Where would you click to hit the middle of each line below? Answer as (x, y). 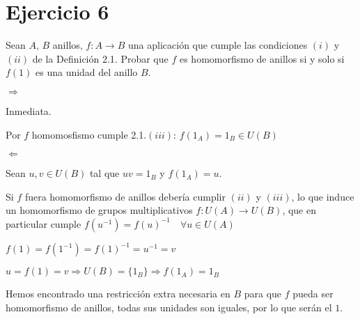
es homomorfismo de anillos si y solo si (262, 58)
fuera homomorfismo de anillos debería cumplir (125, 196)
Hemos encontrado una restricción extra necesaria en (118, 294)
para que (263, 294)
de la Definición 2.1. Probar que (100, 58)
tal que (104, 173)
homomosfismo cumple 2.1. (89, 134)
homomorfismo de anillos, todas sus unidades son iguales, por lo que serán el (169, 307)
